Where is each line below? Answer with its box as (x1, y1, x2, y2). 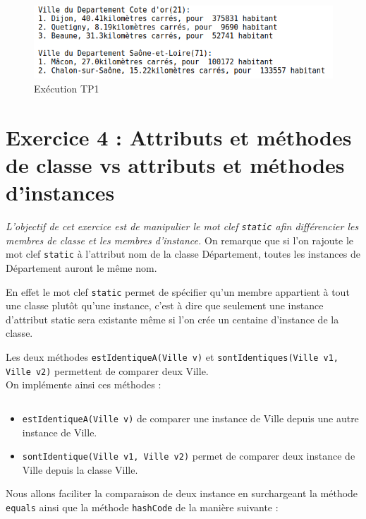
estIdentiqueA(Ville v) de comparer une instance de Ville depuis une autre (22, 410, 359, 425)
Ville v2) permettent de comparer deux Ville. (6, 363, 209, 378)
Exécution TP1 (34, 81, 99, 96)
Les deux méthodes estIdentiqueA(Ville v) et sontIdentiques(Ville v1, (6, 350, 338, 364)
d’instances (6, 178, 115, 207)
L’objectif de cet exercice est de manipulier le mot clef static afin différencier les (6, 219, 359, 234)
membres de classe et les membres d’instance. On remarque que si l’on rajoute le (6, 232, 353, 247)
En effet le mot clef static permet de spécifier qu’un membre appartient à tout (6, 284, 350, 299)
